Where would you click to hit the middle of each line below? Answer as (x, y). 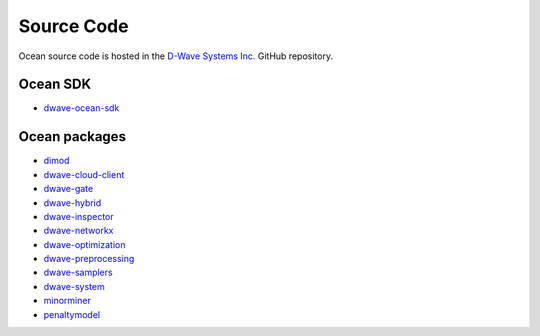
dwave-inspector (78, 216)
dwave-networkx (78, 231)
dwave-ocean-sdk (81, 108)
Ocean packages (72, 136)
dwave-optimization (84, 244)
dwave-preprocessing (89, 259)
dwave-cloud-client (84, 174)
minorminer (67, 301)
